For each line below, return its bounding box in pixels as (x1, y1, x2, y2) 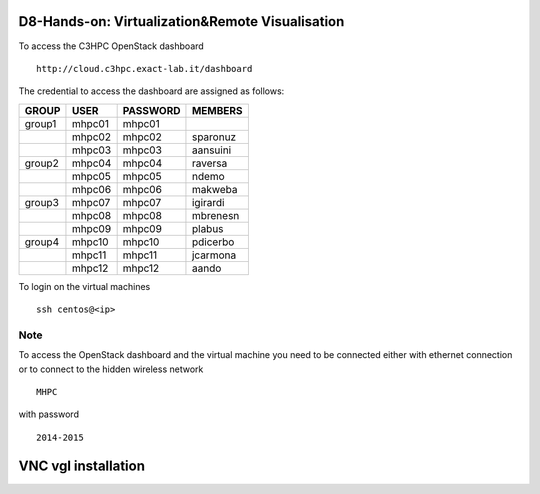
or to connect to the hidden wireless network (18, 363, 204, 375)
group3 (24, 195, 60, 209)
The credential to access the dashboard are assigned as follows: (18, 85, 285, 97)
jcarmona (191, 248, 237, 262)
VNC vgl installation (18, 457, 145, 474)
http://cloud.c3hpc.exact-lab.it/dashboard (36, 63, 253, 74)
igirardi (191, 195, 225, 209)
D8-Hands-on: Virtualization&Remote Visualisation (18, 13, 345, 30)
